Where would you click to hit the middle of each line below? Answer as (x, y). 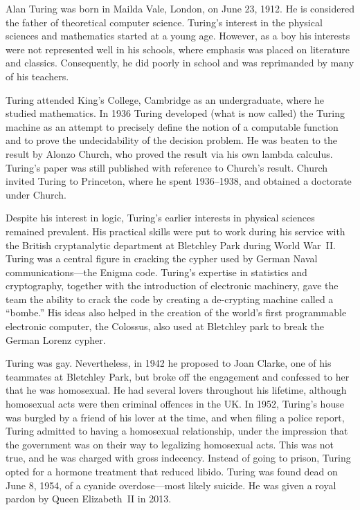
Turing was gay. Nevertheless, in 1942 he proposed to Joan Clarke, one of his (169, 363)
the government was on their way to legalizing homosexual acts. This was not (170, 444)
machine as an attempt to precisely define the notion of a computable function (172, 126)
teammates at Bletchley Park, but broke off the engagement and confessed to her (178, 376)
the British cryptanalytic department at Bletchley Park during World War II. (171, 245)
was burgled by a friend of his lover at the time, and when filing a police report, (175, 417)
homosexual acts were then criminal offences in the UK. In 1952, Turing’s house (175, 404)
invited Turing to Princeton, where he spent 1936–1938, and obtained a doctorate (179, 181)
